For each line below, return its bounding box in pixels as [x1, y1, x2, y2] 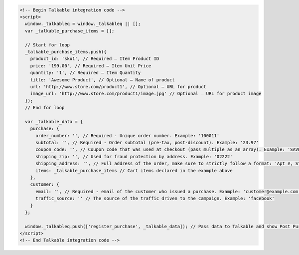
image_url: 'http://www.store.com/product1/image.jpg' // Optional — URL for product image [30, 91, 262, 97]
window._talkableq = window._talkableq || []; [25, 21, 141, 27]
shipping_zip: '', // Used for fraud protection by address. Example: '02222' [35, 154, 233, 159]
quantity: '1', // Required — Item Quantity [30, 70, 141, 76]
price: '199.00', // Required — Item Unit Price [30, 63, 151, 68]
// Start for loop [25, 42, 70, 47]
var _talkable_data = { [25, 119, 83, 124]
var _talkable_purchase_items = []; [25, 28, 115, 33]
